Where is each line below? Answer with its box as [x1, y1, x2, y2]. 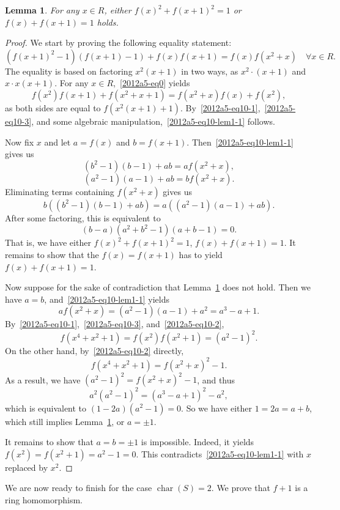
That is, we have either [5, 236, 91, 249]
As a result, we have [5, 373, 81, 385]
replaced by [5, 460, 48, 473]
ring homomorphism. [5, 493, 83, 506]
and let [44, 135, 71, 148]
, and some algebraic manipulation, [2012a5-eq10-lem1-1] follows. [31, 114, 275, 127]
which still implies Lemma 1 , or [5, 415, 125, 427]
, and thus [197, 373, 235, 385]
